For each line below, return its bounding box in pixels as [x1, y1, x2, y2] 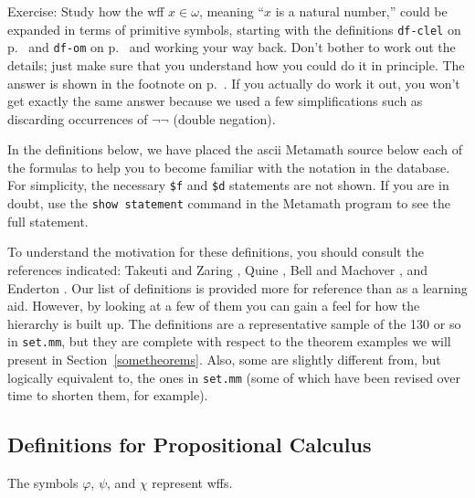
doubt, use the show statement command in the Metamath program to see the [7, 194, 451, 213]
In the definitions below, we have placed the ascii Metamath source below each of [7, 140, 463, 159]
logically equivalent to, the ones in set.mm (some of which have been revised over [7, 367, 460, 387]
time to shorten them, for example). [7, 386, 208, 405]
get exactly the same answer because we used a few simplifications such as [7, 91, 423, 111]
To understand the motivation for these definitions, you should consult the [7, 242, 424, 261]
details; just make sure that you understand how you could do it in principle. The [7, 55, 465, 74]
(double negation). [173, 109, 276, 128]
